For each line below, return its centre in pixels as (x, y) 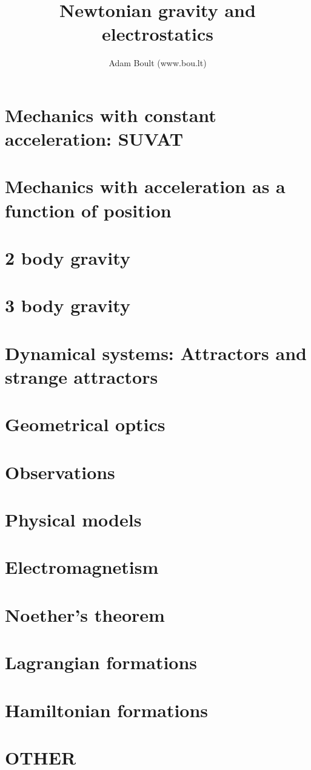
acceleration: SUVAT (94, 139)
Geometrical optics (85, 424)
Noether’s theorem (85, 614)
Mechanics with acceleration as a (145, 186)
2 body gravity (68, 258)
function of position (88, 210)
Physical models (73, 520)
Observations (60, 472)
